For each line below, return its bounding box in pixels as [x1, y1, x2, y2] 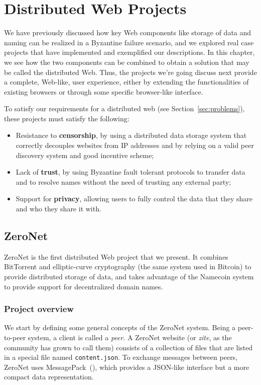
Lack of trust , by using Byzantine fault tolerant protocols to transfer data [16, 167, 245, 177]
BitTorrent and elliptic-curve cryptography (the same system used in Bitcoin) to [4, 261, 251, 272]
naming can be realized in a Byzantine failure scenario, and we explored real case [4, 37, 254, 47]
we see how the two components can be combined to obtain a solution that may [4, 56, 249, 67]
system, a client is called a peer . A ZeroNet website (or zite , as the [28, 332, 232, 343]
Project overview [4, 302, 74, 315]
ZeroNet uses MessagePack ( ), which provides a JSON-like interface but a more [4, 361, 249, 372]
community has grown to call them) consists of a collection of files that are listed [4, 342, 253, 352]
